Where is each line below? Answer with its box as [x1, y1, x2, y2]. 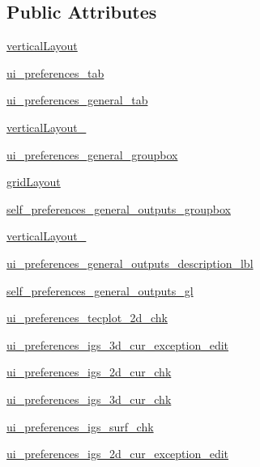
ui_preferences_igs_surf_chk [6, 418, 154, 435]
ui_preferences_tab [6, 64, 104, 81]
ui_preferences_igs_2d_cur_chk [6, 363, 172, 380]
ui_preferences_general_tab [6, 91, 148, 108]
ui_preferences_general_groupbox [6, 146, 178, 163]
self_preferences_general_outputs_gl [6, 282, 194, 299]
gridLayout [6, 173, 61, 190]
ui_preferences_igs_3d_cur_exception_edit [6, 336, 229, 353]
